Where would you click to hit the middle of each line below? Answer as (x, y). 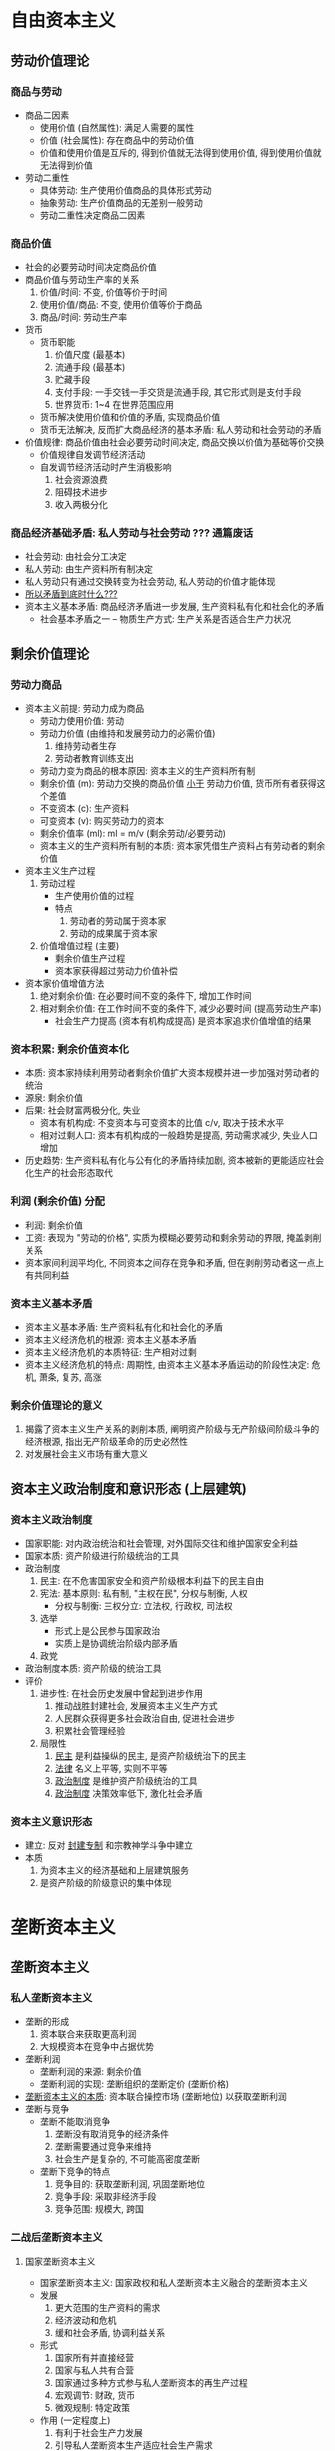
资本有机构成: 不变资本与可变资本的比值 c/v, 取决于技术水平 (162, 1123)
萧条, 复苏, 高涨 (70, 1377)
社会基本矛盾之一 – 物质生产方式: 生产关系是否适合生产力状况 (165, 619)
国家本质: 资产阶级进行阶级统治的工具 (102, 1556)
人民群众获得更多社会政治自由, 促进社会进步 (145, 1718)
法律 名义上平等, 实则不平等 (111, 1768)
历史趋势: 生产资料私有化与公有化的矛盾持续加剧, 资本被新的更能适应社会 (174, 1160)
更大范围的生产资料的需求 (107, 2307)
